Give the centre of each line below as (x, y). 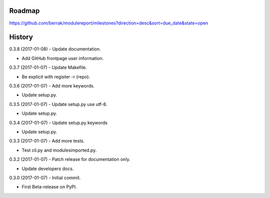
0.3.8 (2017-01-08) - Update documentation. (55, 49)
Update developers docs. (48, 168)
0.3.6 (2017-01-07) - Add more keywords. (52, 85)
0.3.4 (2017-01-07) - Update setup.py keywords (58, 122)
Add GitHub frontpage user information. (63, 58)
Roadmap (24, 11)
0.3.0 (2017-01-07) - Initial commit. (45, 177)
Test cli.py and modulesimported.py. (59, 150)
